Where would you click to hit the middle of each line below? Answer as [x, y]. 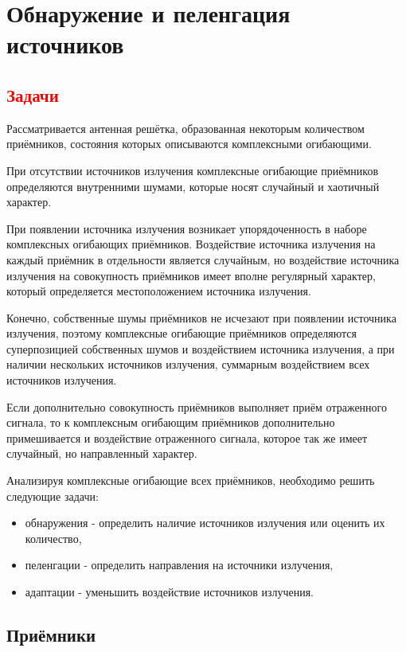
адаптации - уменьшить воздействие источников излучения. [170, 592]
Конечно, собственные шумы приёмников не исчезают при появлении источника [201, 317]
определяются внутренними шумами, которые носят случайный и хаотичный [193, 186]
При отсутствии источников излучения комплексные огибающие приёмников [193, 170]
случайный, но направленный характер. [102, 453]
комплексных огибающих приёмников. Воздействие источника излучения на [191, 244]
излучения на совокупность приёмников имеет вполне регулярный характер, [191, 275]
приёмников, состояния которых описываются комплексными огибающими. [189, 144]
